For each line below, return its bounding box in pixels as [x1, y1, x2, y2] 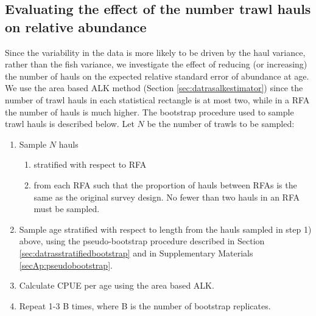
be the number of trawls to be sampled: [147, 117, 295, 130]
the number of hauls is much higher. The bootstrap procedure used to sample [5, 105, 294, 118]
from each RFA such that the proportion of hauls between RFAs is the [33, 178, 297, 191]
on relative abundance [5, 17, 147, 36]
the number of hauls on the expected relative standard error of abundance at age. [5, 69, 309, 82]
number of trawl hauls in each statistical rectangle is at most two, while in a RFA [5, 93, 310, 106]
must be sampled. [33, 202, 100, 215]
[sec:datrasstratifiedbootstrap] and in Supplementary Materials [19, 246, 253, 259]
